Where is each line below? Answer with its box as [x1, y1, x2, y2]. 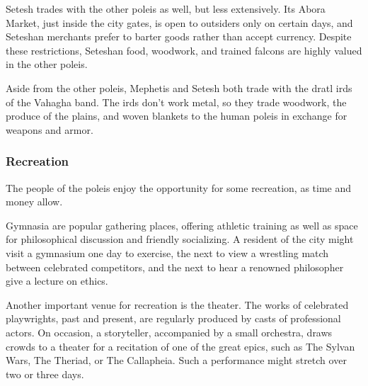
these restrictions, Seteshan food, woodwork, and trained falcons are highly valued [6, 42, 362, 57]
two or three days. [6, 366, 84, 381]
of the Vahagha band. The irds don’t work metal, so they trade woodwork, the [6, 94, 347, 109]
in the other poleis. [6, 57, 88, 72]
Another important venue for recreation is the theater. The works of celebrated [6, 297, 349, 312]
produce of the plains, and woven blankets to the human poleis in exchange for [6, 108, 347, 123]
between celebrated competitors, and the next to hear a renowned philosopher [6, 259, 344, 274]
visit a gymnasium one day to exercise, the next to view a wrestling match [6, 245, 329, 260]
